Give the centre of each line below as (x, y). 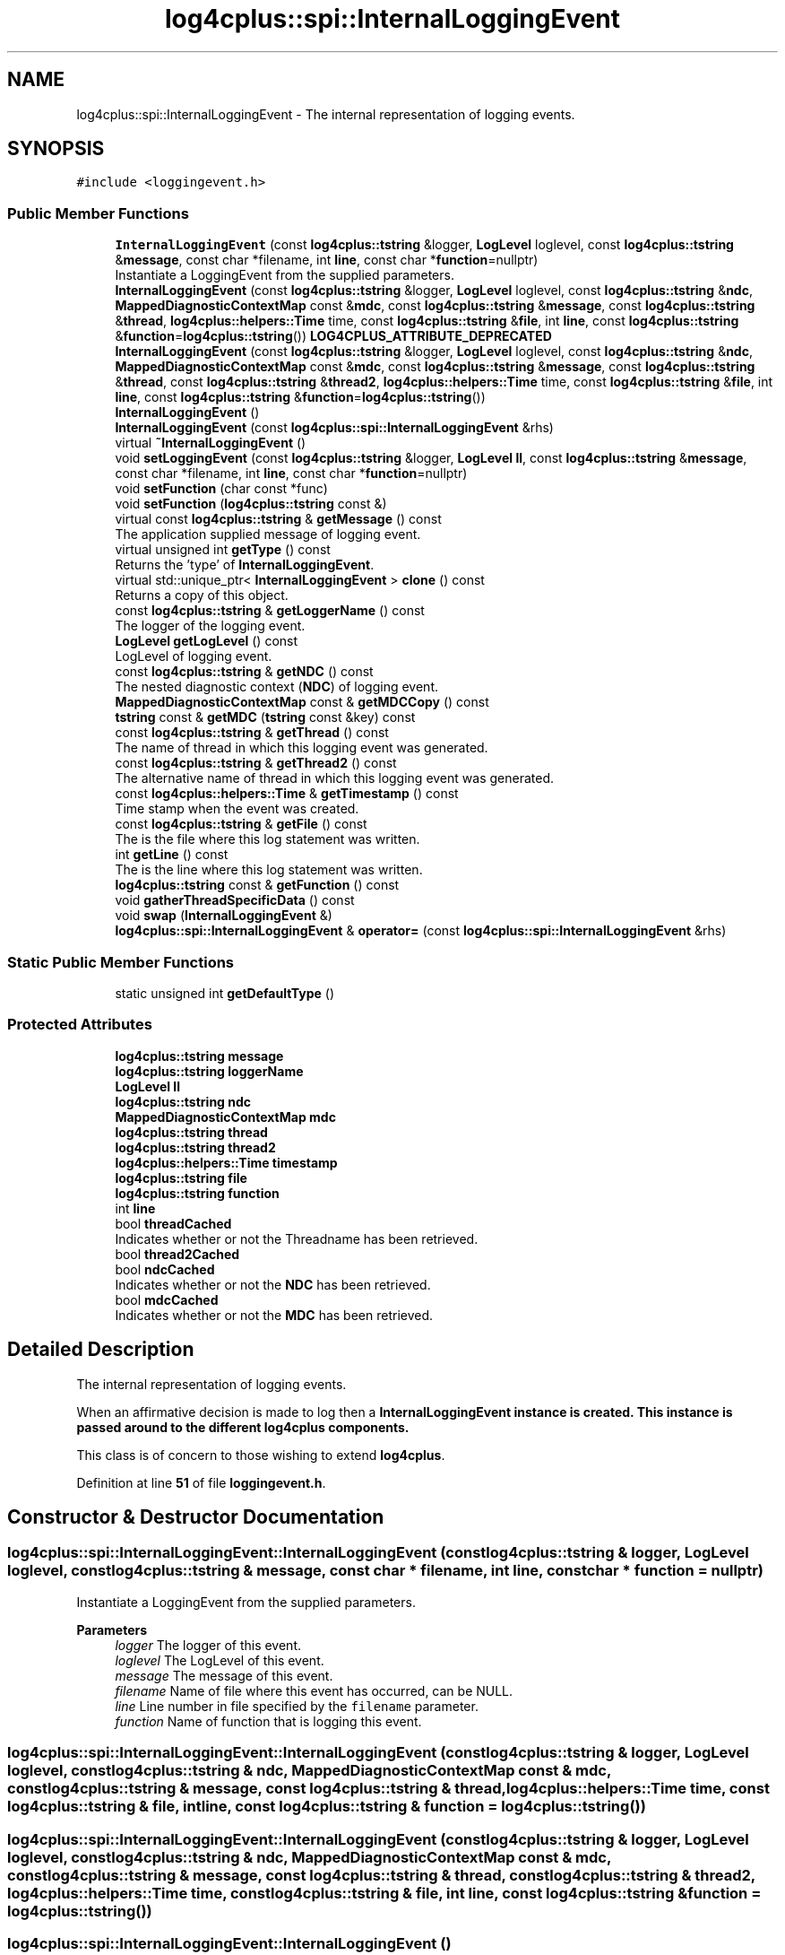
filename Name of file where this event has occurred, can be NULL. (314, 1690)
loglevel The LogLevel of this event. (220, 1660)
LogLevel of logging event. (194, 656)
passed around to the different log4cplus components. (243, 1427)
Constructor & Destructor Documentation (196, 1516)
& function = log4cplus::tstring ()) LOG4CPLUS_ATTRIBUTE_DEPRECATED (333, 336)
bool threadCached (173, 1223)
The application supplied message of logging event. (268, 534)
